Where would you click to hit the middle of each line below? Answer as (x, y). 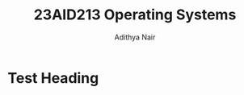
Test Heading (53, 78)
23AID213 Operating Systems (135, 15)
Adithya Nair (135, 37)
